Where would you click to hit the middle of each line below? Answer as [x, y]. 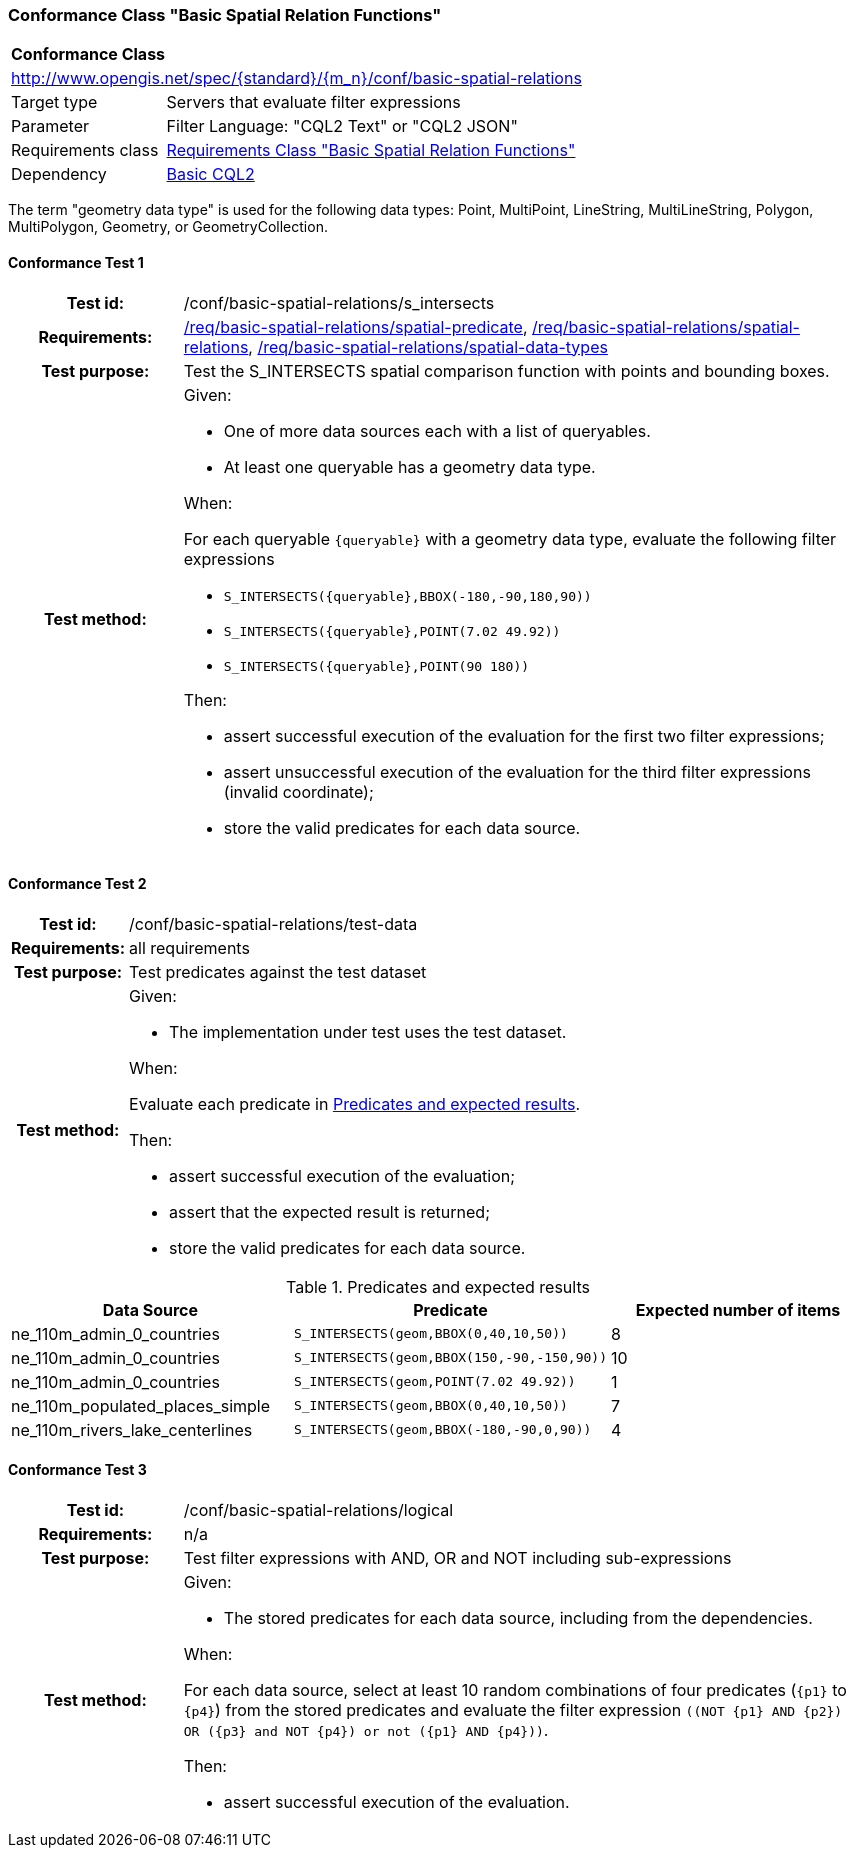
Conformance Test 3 [77, 1470]
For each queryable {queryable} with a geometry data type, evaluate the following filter [510, 538]
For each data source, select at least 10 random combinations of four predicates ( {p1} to [515, 1690]
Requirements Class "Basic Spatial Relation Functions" [371, 150]
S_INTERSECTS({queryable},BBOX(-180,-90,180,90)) [407, 596]
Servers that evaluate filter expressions [313, 102]
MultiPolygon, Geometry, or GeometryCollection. [168, 227]
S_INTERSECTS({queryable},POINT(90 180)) [376, 666]
